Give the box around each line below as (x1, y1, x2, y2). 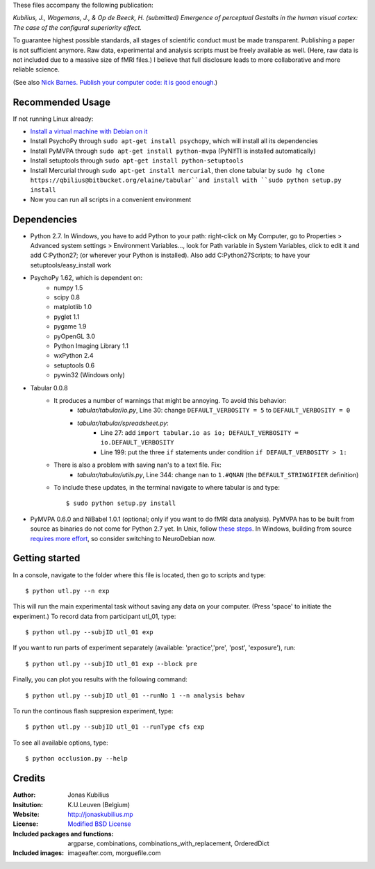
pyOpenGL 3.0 (53, 332, 96, 340)
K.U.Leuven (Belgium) (67, 800, 131, 809)
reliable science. (12, 65, 60, 74)
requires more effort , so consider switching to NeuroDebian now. (30, 534, 216, 543)
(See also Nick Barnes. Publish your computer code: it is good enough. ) (12, 78, 218, 86)
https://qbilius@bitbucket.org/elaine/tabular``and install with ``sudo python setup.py (30, 176, 342, 184)
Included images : (12, 849, 65, 857)
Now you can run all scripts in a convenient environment (30, 195, 192, 204)
